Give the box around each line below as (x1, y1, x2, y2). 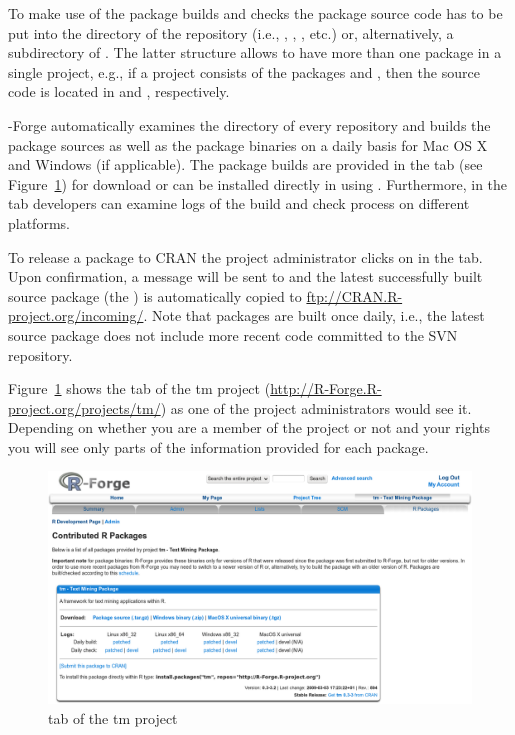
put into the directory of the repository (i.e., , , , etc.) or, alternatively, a (8, 22, 454, 43)
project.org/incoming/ (8, 305, 144, 326)
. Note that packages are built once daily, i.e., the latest (143, 305, 485, 326)
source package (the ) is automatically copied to (8, 285, 302, 306)
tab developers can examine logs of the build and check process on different (8, 193, 470, 214)
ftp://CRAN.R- (306, 285, 403, 306)
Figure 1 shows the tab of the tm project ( (8, 378, 271, 399)
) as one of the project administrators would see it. (160, 397, 472, 418)
